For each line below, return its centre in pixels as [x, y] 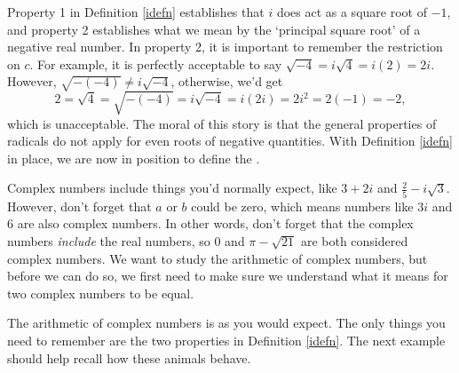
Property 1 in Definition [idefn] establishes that [136, 12]
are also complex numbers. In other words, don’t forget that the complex [215, 223]
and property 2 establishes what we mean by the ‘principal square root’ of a [214, 29]
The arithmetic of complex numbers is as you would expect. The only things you [226, 323]
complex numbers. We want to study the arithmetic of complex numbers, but [218, 258]
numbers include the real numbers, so [109, 240]
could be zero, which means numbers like [302, 206]
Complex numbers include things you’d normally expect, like [172, 188]
